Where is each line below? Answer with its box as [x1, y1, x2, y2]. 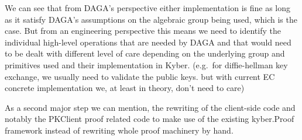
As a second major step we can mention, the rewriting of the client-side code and [5, 101, 296, 113]
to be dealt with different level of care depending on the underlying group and [5, 47, 285, 60]
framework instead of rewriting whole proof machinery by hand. [5, 124, 234, 136]
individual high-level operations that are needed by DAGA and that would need [5, 36, 291, 48]
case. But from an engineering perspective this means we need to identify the [5, 24, 281, 37]
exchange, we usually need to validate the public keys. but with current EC [5, 70, 275, 82]
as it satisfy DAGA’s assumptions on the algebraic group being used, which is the [5, 13, 297, 25]
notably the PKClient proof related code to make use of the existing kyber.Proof [5, 113, 294, 125]
